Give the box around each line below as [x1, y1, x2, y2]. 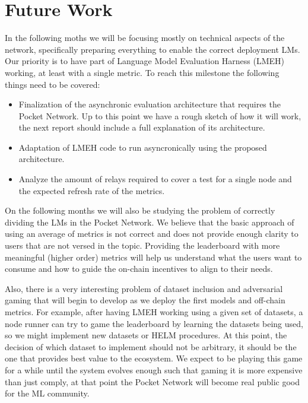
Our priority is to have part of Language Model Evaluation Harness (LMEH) [5, 55, 285, 67]
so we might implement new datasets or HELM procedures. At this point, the [5, 329, 287, 341]
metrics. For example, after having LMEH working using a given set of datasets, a [5, 306, 303, 318]
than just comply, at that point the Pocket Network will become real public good [5, 375, 300, 388]
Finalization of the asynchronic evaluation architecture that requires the [18, 98, 281, 110]
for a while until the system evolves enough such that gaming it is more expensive [5, 363, 303, 376]
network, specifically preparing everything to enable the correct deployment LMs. [5, 43, 300, 55]
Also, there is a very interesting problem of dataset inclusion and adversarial [5, 282, 283, 294]
